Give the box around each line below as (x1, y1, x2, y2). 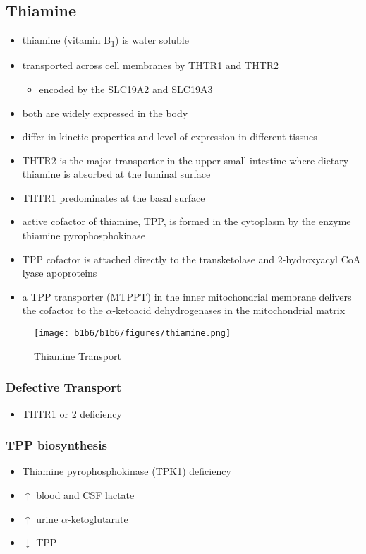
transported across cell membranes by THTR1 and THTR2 (22, 58, 279, 73)
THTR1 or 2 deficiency (22, 406, 122, 421)
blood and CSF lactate (36, 487, 135, 502)
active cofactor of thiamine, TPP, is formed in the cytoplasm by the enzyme (22, 214, 351, 229)
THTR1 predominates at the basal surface (22, 190, 205, 205)
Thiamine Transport (34, 348, 121, 363)
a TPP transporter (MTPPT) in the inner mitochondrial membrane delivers (22, 289, 352, 303)
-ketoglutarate (68, 511, 128, 526)
